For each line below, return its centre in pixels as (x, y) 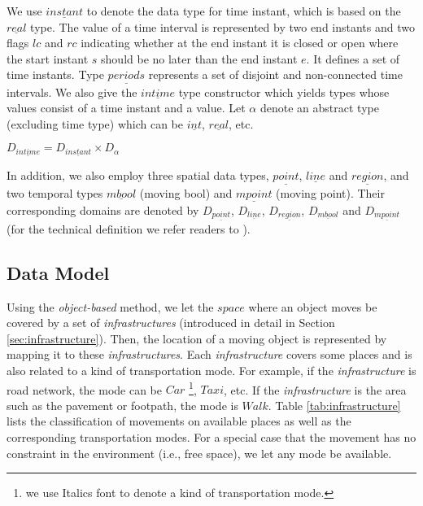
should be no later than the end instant (199, 58)
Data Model (58, 272)
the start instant (48, 58)
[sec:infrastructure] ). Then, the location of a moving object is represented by (197, 338)
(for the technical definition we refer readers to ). (129, 228)
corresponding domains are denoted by (103, 209)
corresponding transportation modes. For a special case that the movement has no (211, 437)
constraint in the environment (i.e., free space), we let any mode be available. (199, 453)
